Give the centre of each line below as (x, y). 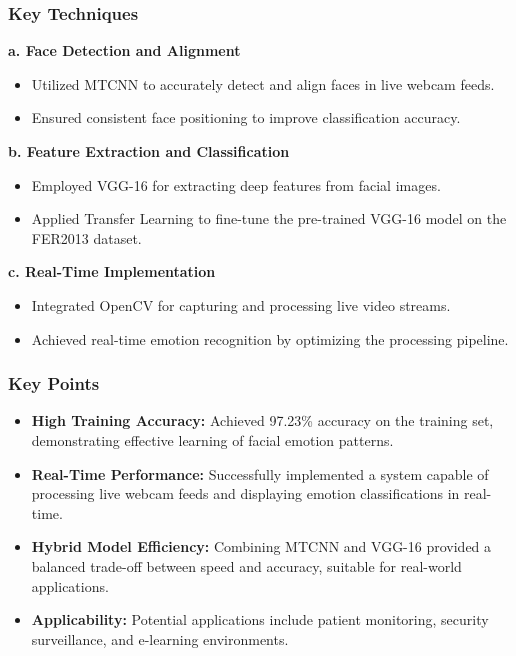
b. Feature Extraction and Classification (149, 151)
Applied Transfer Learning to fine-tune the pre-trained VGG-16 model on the (269, 218)
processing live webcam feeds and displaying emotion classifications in (245, 493)
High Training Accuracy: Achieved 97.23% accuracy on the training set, (262, 420)
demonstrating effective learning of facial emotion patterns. (212, 439)
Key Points (54, 383)
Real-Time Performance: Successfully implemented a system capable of (260, 473)
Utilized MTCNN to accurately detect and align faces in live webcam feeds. (263, 83)
